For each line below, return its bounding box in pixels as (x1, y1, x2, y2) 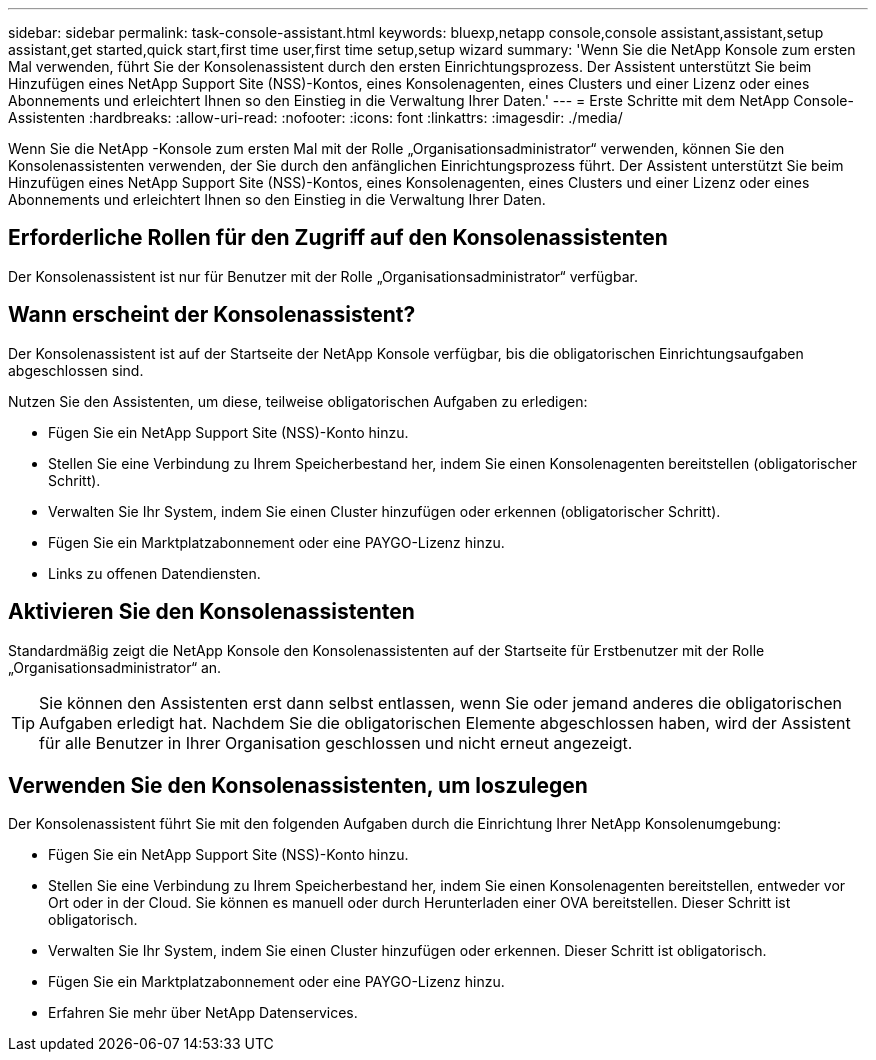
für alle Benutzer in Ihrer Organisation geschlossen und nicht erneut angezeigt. (39, 732, 633, 753)
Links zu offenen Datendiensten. (48, 564, 261, 582)
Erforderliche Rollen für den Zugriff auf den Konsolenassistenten (8, 225, 668, 251)
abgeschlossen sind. (8, 361, 144, 379)
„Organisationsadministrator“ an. (8, 658, 222, 676)
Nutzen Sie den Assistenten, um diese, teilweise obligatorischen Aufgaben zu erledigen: (8, 392, 588, 410)
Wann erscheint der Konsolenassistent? (8, 302, 416, 328)
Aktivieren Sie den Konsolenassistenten (8, 599, 415, 625)
